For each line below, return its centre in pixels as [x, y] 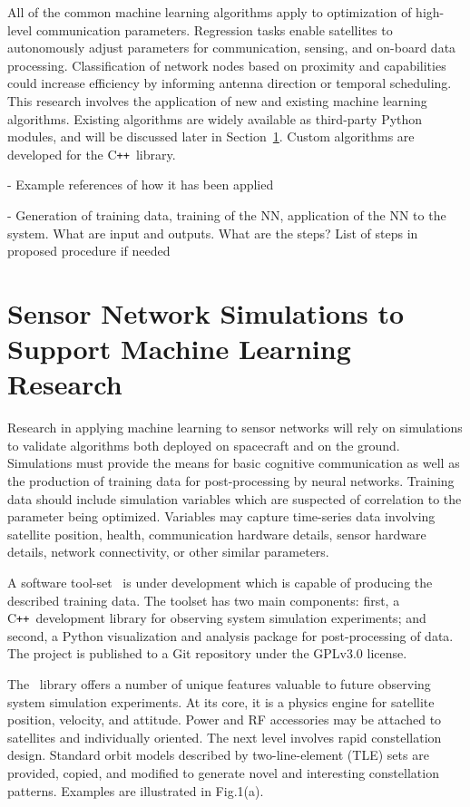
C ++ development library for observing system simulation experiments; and [217, 618]
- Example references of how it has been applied [141, 185]
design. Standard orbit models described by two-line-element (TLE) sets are [218, 755]
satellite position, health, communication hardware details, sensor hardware [217, 534]
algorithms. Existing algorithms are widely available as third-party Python [215, 118]
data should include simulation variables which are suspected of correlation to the [235, 498]
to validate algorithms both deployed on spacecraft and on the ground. [204, 445]
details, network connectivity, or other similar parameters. [168, 552]
